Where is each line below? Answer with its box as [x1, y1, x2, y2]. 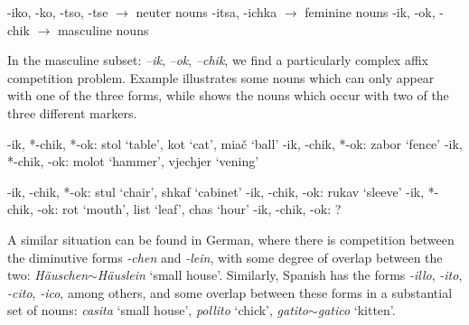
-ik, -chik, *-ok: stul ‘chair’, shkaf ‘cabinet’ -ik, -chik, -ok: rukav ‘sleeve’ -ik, [7, 181, 425, 200]
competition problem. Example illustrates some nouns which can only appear [7, 68, 435, 87]
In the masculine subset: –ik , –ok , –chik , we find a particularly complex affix [7, 51, 428, 70]
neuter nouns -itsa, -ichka [136, 3, 277, 21]
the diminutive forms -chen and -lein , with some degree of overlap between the [7, 247, 443, 266]
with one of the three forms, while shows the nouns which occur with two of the [7, 86, 449, 105]
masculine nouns [57, 20, 149, 39]
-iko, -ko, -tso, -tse [7, 3, 108, 21]
